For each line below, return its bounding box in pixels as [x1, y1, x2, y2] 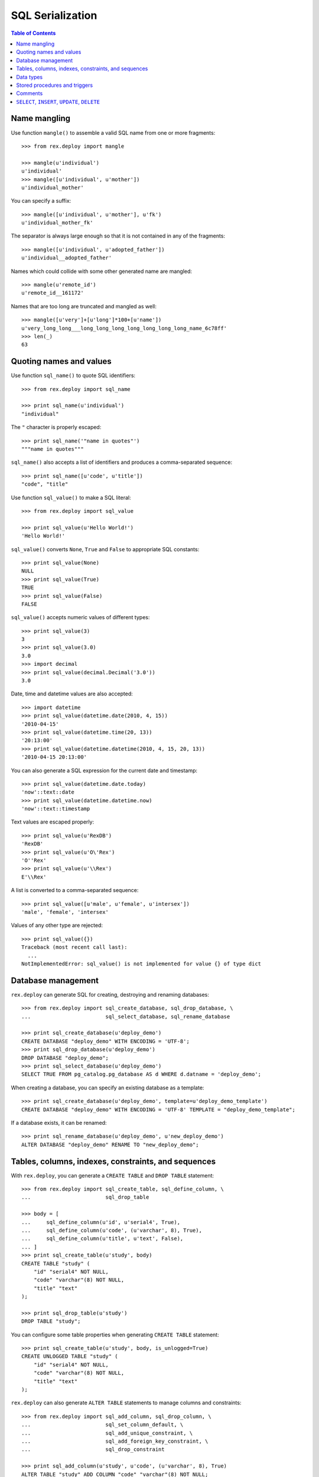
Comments [16, 90, 43, 97]
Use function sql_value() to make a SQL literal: [11, 494, 131, 501]
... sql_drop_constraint [21, 1446, 165, 1453]
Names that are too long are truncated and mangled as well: [11, 302, 157, 310]
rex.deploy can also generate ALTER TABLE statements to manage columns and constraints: [11, 1399, 242, 1406]
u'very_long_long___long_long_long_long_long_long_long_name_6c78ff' [21, 325, 227, 331]
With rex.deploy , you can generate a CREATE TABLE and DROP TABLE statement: [11, 1172, 214, 1179]
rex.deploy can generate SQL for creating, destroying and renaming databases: [11, 991, 210, 998]
